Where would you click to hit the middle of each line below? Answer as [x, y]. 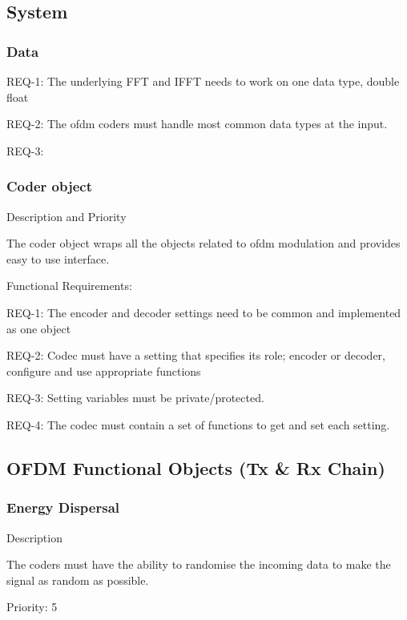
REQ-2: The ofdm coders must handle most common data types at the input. [197, 124]
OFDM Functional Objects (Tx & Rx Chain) [196, 467]
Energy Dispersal [63, 507]
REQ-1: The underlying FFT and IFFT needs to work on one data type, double [203, 81]
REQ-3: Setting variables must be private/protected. [135, 398]
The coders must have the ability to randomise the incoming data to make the [199, 564]
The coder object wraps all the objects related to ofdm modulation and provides [203, 243]
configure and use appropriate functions [104, 370]
